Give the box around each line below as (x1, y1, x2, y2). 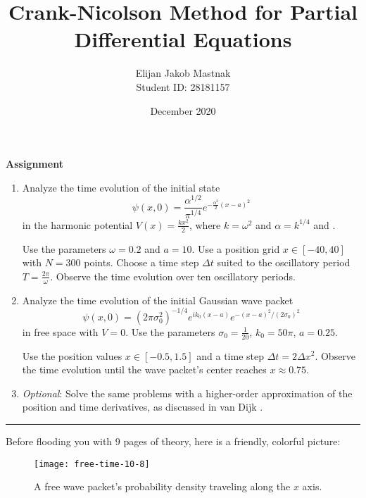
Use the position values (22, 348, 122, 363)
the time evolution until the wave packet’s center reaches (22, 362, 267, 377)
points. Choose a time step (84, 255, 199, 270)
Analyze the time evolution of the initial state (22, 180, 220, 194)
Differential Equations (74, 25, 292, 54)
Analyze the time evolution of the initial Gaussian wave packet (22, 292, 294, 307)
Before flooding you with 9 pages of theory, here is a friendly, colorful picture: (6, 433, 341, 448)
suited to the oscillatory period (217, 255, 351, 270)
